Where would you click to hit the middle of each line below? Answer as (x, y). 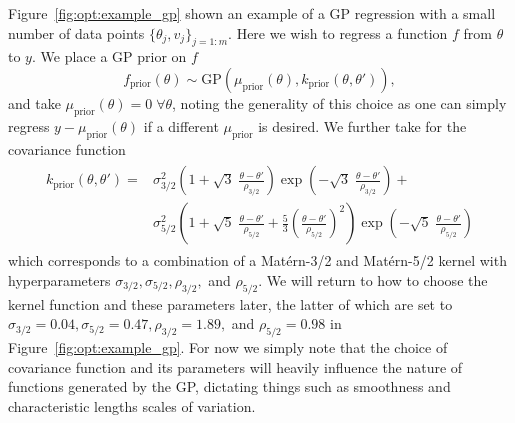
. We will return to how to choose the (373, 279)
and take (34, 102)
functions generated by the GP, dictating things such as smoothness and (229, 386)
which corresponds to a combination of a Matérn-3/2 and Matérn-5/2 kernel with (257, 260)
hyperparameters (59, 279)
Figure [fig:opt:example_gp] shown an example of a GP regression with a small (252, 13)
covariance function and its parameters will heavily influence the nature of (235, 366)
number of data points (76, 32)
